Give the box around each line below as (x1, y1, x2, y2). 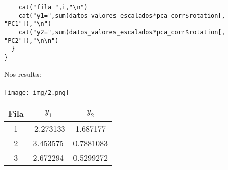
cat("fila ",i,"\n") (18, 4, 88, 11)
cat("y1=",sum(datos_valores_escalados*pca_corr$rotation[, (18, 12, 225, 19)
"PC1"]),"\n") (4, 20, 52, 28)
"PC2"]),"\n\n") (4, 37, 59, 44)
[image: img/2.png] (4, 89, 69, 96)
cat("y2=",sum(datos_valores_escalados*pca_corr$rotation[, (18, 28, 225, 36)
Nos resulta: (4, 68, 41, 79)
